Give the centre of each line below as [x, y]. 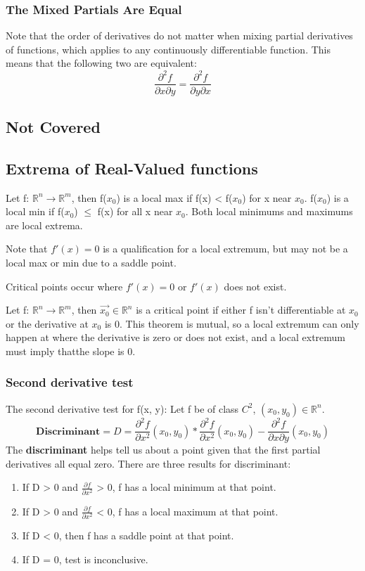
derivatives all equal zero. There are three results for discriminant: [148, 463]
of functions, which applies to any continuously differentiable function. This [168, 49]
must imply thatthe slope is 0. [71, 351]
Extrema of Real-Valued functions [132, 168]
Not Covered [53, 126]
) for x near [267, 197]
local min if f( [35, 211]
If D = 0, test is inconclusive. [85, 559]
